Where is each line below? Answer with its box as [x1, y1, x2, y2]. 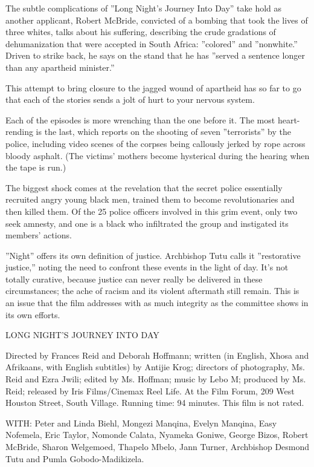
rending [5, 125, 33, 138]
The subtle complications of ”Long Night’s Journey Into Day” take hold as [5, 2, 282, 14]
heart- [277, 113, 300, 126]
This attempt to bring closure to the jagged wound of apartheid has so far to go [5, 81, 301, 94]
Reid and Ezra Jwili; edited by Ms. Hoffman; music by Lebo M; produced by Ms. [5, 373, 306, 385]
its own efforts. [5, 308, 60, 321]
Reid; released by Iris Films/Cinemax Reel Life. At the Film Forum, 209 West [5, 384, 295, 397]
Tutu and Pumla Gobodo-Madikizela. [5, 452, 144, 465]
